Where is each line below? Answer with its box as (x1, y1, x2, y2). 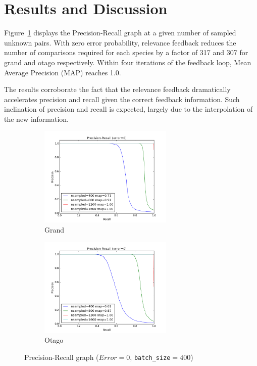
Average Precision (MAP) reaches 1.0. (4, 67, 121, 77)
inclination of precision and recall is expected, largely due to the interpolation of (4, 104, 253, 114)
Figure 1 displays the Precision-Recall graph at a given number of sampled (4, 27, 236, 38)
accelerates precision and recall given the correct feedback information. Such (4, 94, 240, 104)
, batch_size (130, 352, 171, 362)
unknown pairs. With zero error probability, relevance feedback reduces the (4, 37, 236, 48)
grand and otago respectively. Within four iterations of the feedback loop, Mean (4, 57, 251, 67)
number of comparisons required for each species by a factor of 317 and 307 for (4, 47, 248, 58)
